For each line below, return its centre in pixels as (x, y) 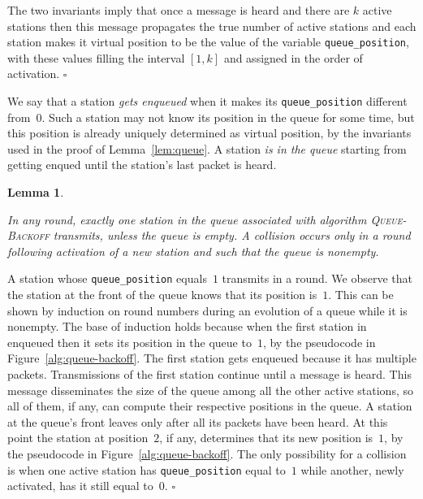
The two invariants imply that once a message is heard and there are (179, 10)
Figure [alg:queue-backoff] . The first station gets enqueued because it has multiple (212, 358)
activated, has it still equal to (80, 486)
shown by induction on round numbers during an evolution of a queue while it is (207, 310)
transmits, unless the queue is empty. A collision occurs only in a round (232, 235)
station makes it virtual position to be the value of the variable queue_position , (208, 42)
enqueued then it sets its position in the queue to (129, 342)
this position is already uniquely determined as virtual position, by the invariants (209, 133)
